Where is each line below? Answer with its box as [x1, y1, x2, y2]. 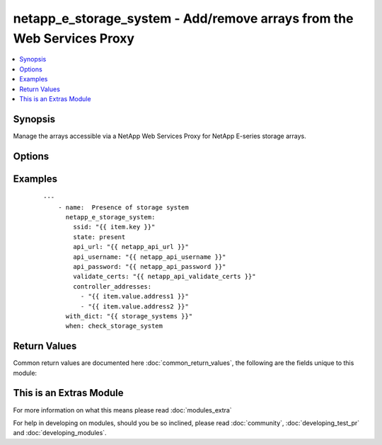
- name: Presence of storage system [57, 203, 189, 212]
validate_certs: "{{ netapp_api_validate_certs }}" [73, 272, 256, 281]
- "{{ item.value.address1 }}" [80, 292, 189, 301]
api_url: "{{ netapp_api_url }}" [73, 243, 189, 251]
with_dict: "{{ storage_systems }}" [65, 312, 193, 320]
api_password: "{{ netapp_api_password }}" [73, 262, 226, 270]
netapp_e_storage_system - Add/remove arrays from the [13, 11, 354, 26]
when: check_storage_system [65, 322, 163, 330]
